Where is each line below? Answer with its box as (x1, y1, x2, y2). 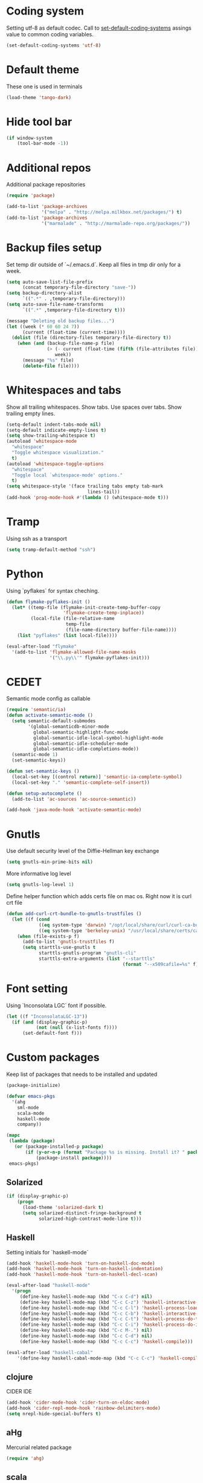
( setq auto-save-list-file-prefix (6, 279, 94, 285)
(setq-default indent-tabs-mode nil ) (6, 422, 101, 428)
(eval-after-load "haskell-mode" (6, 1282, 91, 1289)
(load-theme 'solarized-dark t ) (22, 1205, 104, 1211)
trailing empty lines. (6, 409, 56, 417)
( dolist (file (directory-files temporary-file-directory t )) (11, 334, 172, 341)
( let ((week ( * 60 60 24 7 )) (6, 324, 80, 330)
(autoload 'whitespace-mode (6, 438, 77, 445)
